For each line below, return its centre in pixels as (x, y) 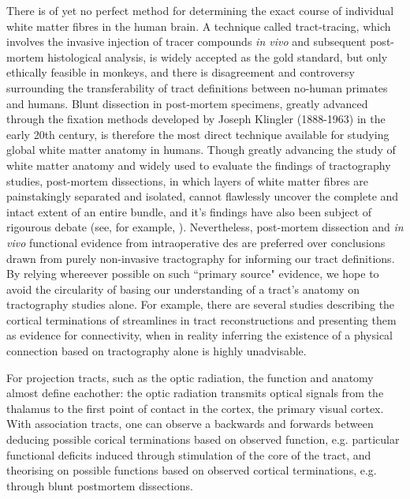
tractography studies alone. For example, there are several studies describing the (201, 304)
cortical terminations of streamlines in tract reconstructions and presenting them (201, 319)
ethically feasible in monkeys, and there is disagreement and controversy (181, 72)
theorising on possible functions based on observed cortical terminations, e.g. (192, 470)
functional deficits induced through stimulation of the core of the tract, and (189, 454)
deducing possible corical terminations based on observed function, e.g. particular (203, 439)
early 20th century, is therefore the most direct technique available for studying (198, 134)
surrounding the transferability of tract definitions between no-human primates (197, 87)
